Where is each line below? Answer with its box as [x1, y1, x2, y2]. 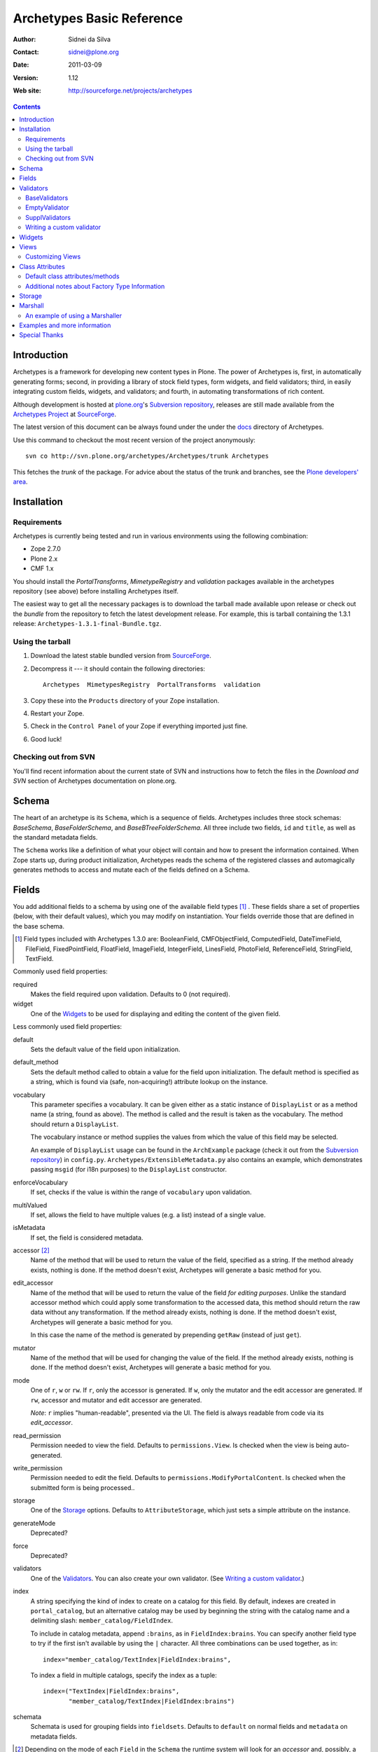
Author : [13, 35, 36, 43]
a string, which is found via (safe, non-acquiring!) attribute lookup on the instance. [30, 1078, 268, 1086]
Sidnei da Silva [68, 35, 111, 43]
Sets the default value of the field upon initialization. [30, 1045, 181, 1054]
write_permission [13, 1463, 63, 1472]
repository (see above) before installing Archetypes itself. [13, 587, 178, 596]
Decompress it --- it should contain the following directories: [30, 664, 206, 673]
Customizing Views [25, 252, 81, 261]
